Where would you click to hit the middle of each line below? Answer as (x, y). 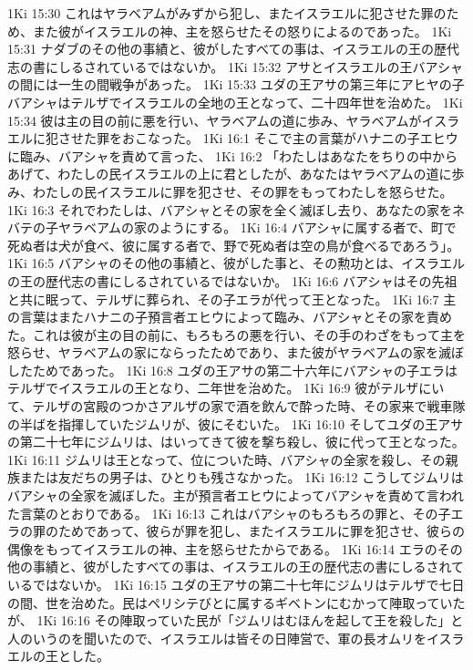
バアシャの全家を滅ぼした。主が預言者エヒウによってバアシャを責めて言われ (236, 495)
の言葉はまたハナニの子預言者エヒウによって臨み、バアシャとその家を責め (230, 317)
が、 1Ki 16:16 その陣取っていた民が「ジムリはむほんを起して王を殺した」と (236, 620)
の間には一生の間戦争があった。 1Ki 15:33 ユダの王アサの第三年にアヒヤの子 (236, 84)
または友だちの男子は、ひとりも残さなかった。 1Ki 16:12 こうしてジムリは (242, 477)
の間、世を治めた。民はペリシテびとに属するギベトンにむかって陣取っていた (236, 602)
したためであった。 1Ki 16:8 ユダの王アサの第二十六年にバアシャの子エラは (232, 370)
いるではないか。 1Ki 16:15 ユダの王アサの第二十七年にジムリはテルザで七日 (236, 584)
